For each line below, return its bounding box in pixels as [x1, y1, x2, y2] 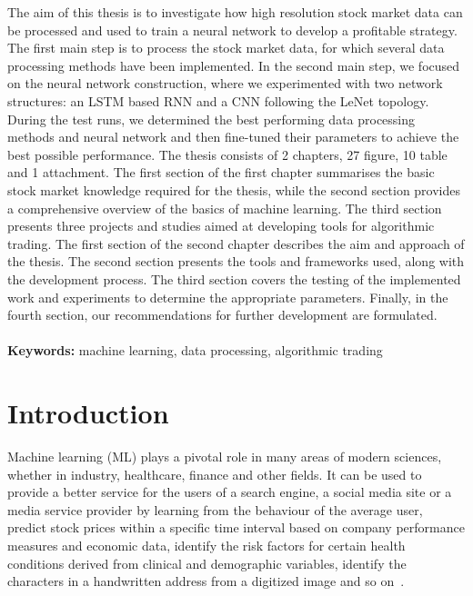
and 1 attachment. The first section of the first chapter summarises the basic [7, 163, 435, 182]
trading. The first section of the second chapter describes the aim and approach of [7, 233, 465, 253]
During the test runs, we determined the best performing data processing [7, 109, 416, 128]
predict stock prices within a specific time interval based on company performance [7, 518, 465, 537]
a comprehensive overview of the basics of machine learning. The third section [7, 198, 442, 217]
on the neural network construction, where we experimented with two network [7, 74, 443, 93]
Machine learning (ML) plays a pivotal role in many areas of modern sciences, [7, 447, 442, 465]
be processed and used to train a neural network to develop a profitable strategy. [7, 20, 458, 39]
